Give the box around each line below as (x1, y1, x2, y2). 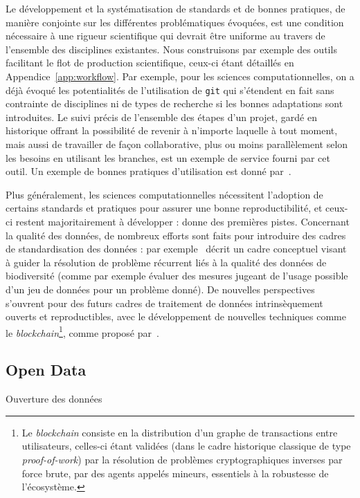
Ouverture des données (6, 391, 102, 406)
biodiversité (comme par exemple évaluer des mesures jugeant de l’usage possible (6, 268, 348, 283)
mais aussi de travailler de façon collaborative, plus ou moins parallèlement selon (6, 137, 348, 151)
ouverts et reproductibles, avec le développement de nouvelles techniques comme (6, 309, 346, 324)
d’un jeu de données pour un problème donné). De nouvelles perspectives (6, 282, 315, 296)
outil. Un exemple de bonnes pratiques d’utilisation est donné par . (6, 164, 291, 178)
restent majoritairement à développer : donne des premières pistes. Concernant (15, 214, 350, 228)
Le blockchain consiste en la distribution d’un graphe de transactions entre (21, 425, 338, 439)
